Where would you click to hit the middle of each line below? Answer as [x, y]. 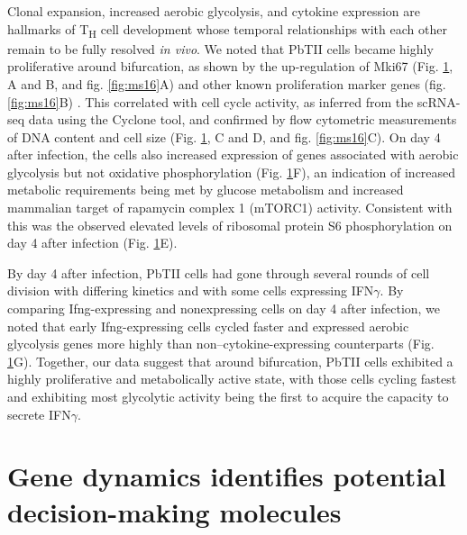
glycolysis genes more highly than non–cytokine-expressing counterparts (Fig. [221, 344]
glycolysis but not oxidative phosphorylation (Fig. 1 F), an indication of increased [232, 172]
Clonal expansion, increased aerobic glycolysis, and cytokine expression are [214, 11]
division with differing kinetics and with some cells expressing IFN [191, 290]
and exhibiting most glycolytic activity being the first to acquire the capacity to [228, 396]
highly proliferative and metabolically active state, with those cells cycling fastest [232, 379]
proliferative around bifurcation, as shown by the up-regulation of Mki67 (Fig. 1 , [230, 66]
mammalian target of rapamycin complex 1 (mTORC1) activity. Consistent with [230, 208]
